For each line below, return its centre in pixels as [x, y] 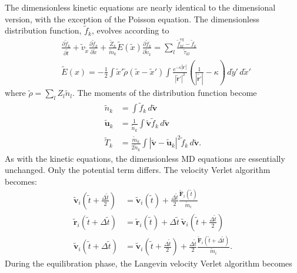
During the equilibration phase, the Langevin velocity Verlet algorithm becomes [148, 263]
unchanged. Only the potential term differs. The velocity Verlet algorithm [138, 170]
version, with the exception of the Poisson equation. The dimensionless [132, 19]
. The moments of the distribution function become [164, 93]
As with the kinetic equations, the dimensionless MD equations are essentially [145, 158]
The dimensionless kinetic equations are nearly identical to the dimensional [140, 7]
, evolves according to [130, 30]
